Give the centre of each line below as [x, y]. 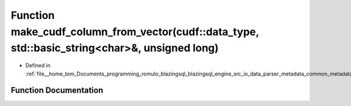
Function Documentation [57, 90]
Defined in [38, 66]
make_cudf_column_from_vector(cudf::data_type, [135, 32]
